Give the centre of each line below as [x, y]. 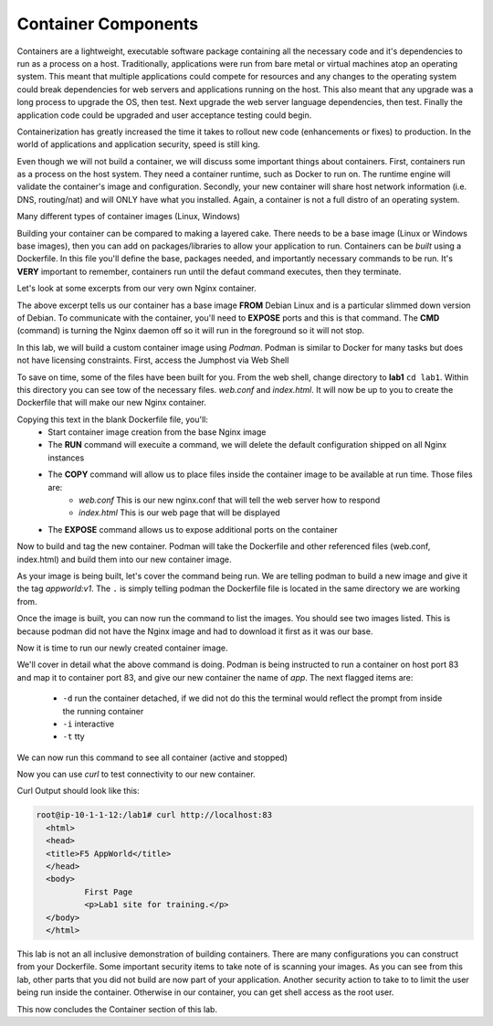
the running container [103, 711]
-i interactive [88, 724]
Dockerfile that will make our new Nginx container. [112, 403]
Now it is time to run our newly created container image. [122, 648]
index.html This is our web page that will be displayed [179, 513]
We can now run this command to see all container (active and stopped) [152, 757]
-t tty [74, 736]
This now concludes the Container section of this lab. [117, 1009]
